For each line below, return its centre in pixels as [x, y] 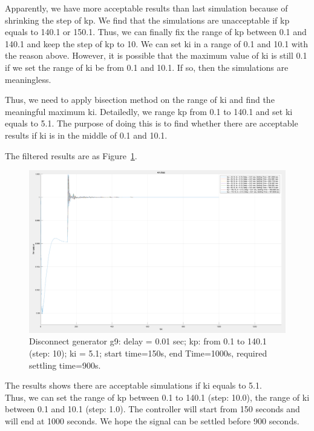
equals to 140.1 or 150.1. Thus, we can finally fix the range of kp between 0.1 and [156, 32]
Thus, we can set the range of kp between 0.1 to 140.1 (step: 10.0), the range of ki [157, 397]
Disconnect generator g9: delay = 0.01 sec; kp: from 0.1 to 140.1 [148, 341]
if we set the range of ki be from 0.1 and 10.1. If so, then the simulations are [147, 67]
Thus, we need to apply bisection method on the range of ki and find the [140, 100]
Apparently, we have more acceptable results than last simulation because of [146, 8]
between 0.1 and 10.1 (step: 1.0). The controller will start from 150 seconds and [152, 409]
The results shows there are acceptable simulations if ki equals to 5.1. [133, 385]
